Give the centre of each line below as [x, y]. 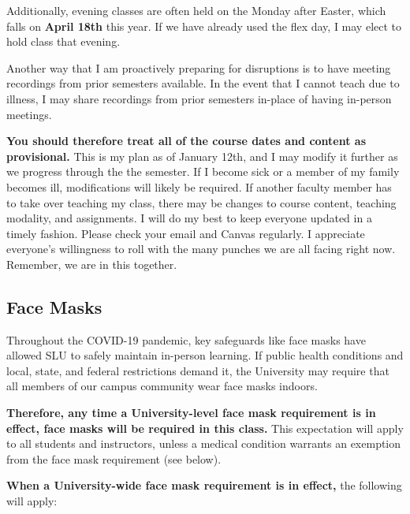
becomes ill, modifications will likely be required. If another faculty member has [199, 186]
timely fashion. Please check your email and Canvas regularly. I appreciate [186, 233]
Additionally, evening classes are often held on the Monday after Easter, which [196, 10]
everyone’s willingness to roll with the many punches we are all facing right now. [201, 249]
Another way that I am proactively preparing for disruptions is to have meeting [199, 67]
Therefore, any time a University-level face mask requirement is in [191, 413]
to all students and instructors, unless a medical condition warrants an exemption [204, 443]
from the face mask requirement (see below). [114, 458]
